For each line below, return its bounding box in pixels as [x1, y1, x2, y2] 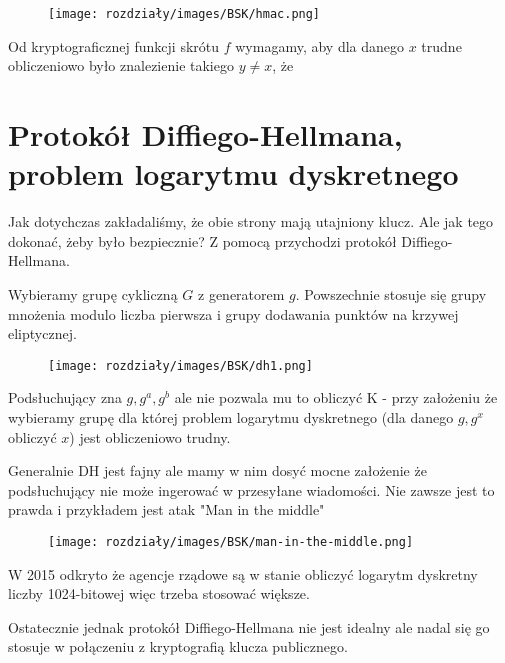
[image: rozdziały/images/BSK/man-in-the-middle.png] [48, 534, 414, 549]
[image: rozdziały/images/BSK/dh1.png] [48, 358, 313, 373]
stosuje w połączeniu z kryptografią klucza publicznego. [8, 636, 348, 657]
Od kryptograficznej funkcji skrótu [8, 35, 220, 56]
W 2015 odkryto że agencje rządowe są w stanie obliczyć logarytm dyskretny [8, 563, 478, 584]
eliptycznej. [8, 323, 77, 344]
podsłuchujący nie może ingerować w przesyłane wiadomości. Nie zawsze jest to [8, 479, 495, 500]
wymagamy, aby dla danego [235, 35, 405, 56]
